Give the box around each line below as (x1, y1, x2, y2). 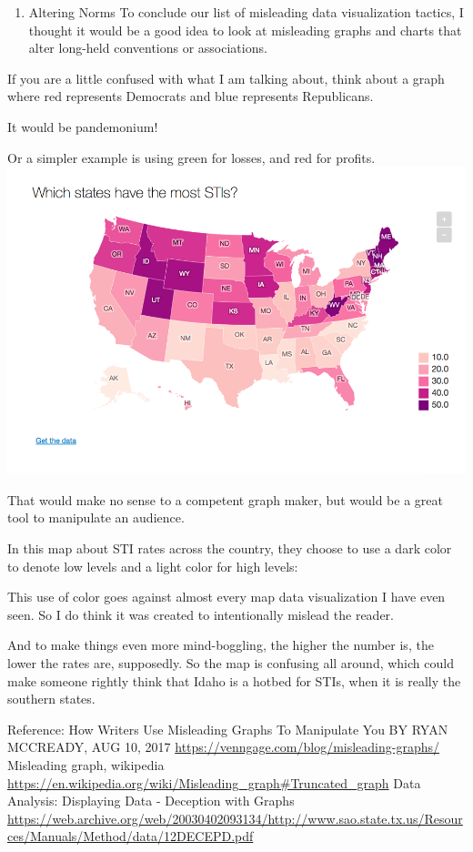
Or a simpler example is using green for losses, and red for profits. (7, 147, 376, 167)
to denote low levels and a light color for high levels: (7, 556, 298, 575)
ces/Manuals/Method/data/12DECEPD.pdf (7, 827, 254, 846)
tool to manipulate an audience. (7, 508, 185, 527)
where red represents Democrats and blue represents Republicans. (7, 86, 374, 106)
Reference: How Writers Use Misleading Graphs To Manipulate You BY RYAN (7, 719, 448, 738)
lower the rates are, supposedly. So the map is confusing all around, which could (7, 653, 454, 672)
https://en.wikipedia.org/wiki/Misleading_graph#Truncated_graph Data (7, 773, 421, 792)
